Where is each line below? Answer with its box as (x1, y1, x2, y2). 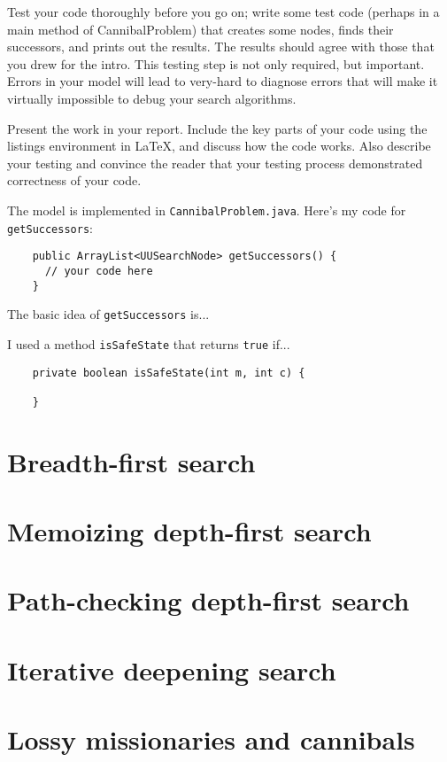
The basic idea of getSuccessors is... (7, 305, 210, 323)
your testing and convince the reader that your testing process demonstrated (7, 153, 423, 172)
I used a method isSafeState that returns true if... (7, 334, 290, 353)
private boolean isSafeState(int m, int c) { (32, 366, 305, 379)
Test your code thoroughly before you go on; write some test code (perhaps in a (7, 3, 440, 20)
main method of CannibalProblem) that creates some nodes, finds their (7, 19, 394, 38)
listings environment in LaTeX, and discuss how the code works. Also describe (7, 136, 431, 155)
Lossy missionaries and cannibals (7, 721, 415, 758)
